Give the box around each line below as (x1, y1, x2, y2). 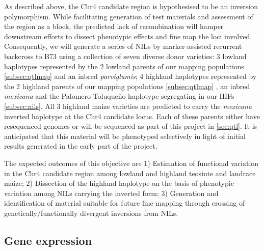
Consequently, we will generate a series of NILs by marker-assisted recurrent (4, 41, 242, 51)
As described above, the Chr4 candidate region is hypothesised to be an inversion (4, 1, 258, 11)
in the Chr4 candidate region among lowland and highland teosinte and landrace (4, 168, 256, 178)
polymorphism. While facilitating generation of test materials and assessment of (4, 11, 253, 21)
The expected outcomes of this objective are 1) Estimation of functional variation (4, 157, 259, 168)
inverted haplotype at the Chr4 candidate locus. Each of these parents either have (4, 110, 260, 121)
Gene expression (4, 232, 92, 248)
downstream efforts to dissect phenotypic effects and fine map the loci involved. (4, 31, 252, 41)
